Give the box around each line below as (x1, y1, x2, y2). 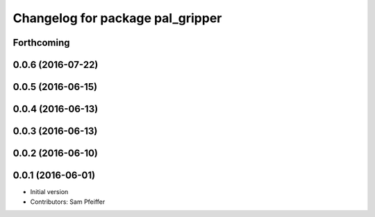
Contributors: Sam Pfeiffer (30, 198, 106, 206)
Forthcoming (12, 37, 70, 49)
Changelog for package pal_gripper (12, 10, 222, 26)
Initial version (30, 188, 69, 196)
